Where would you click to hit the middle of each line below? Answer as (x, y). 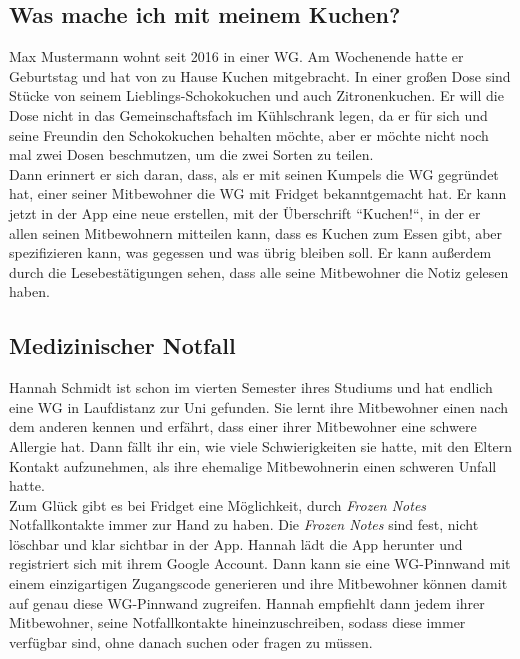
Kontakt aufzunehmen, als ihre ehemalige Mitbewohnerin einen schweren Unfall (253, 465)
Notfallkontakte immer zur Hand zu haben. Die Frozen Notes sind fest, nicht (244, 524)
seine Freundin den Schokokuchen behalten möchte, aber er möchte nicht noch (249, 134)
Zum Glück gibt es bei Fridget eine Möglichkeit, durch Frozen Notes (218, 504)
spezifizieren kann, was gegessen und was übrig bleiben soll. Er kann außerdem (250, 252)
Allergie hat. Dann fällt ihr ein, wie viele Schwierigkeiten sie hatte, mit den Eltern (261, 445)
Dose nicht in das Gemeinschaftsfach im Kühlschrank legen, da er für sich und (248, 114)
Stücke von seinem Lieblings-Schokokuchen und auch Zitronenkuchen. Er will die (256, 95)
